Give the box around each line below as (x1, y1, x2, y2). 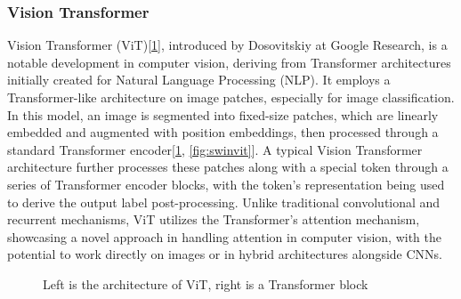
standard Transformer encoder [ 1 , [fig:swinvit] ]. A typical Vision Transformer (7, 140, 423, 158)
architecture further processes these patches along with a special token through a (7, 158, 449, 176)
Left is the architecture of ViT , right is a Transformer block (43, 274, 368, 293)
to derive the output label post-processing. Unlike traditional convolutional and (7, 192, 441, 211)
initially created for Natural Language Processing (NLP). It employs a (7, 70, 391, 89)
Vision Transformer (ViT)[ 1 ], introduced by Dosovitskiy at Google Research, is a (7, 36, 448, 54)
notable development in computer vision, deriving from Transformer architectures (7, 53, 451, 71)
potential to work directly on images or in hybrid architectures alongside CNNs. (7, 245, 442, 263)
